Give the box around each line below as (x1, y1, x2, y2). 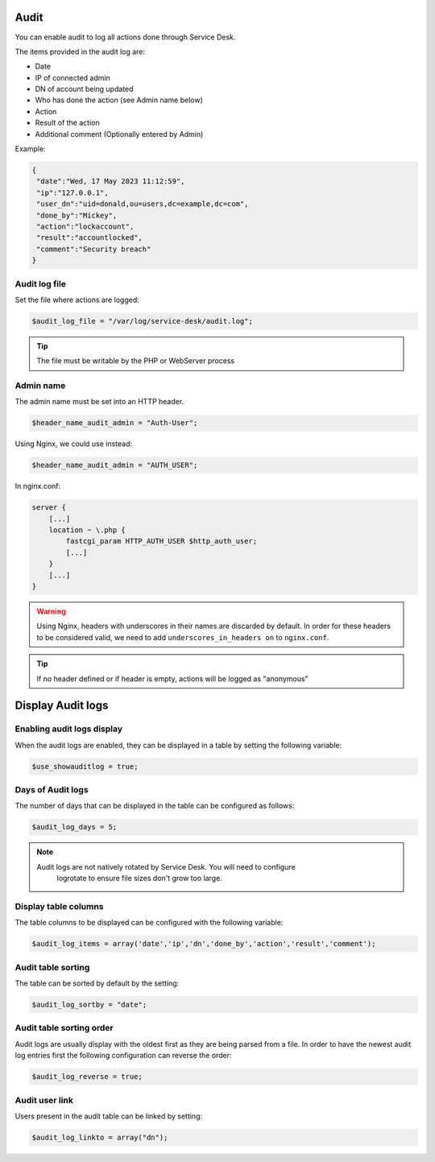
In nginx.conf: (14, 482, 61, 491)
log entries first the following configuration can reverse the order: (14, 1051, 232, 1061)
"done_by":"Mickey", (36, 210, 118, 220)
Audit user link (14, 1094, 74, 1106)
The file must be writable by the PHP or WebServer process (36, 356, 235, 366)
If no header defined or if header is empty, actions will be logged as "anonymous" (36, 673, 309, 684)
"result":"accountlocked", (36, 234, 143, 242)
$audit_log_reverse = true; (31, 1072, 143, 1081)
